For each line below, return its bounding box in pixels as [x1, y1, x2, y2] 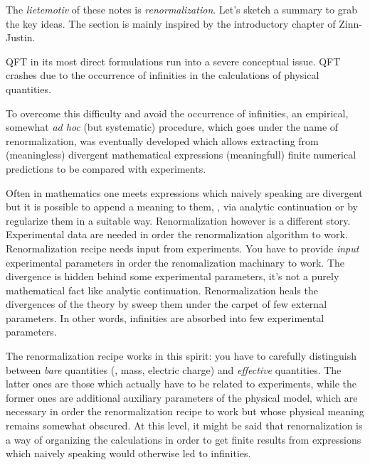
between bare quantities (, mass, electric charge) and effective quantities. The [6, 362, 342, 377]
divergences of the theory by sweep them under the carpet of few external [6, 296, 327, 311]
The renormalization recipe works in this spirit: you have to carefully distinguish [6, 348, 356, 363]
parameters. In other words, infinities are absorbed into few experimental [6, 310, 324, 325]
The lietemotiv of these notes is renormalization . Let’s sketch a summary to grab [6, 2, 357, 16]
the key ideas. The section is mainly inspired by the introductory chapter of [6, 16, 336, 31]
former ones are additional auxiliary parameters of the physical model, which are [6, 390, 358, 405]
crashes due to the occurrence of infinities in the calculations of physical [6, 68, 319, 82]
